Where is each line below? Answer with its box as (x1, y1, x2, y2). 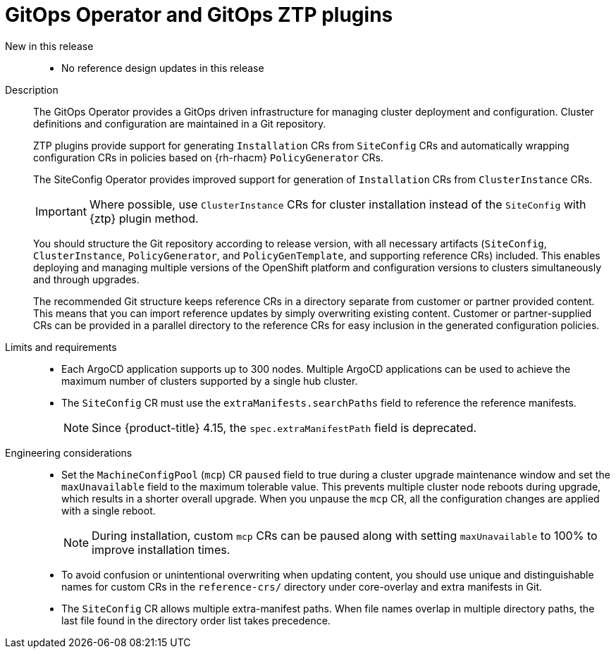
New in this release (5, 39, 94, 52)
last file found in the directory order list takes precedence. (61, 614, 331, 627)
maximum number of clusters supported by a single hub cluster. (61, 374, 358, 387)
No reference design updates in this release (61, 61, 264, 74)
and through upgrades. (33, 273, 140, 285)
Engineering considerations (5, 446, 133, 459)
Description (5, 83, 58, 96)
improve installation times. (92, 542, 230, 557)
